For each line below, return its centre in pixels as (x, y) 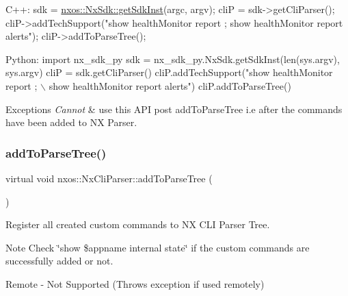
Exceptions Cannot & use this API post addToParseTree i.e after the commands (174, 109)
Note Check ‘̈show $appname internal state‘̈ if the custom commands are (158, 247)
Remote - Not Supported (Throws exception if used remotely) (135, 283)
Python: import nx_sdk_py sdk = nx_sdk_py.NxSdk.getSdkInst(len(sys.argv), (173, 59)
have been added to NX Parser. (71, 122)
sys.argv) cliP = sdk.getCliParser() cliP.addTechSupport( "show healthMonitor (169, 72)
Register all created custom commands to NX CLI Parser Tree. (138, 224)
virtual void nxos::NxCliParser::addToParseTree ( (109, 178)
